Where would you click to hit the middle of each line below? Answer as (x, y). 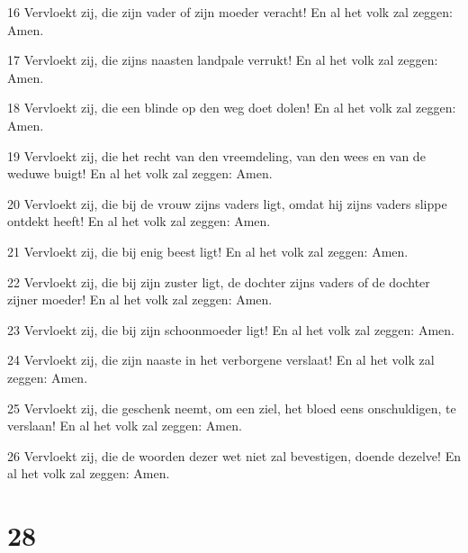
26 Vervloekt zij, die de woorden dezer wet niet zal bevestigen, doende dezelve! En (234, 455)
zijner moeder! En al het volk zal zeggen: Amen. (140, 299)
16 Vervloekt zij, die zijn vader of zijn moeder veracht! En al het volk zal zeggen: (230, 12)
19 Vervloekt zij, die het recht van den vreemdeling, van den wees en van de (216, 155)
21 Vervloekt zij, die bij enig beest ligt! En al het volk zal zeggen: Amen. (208, 251)
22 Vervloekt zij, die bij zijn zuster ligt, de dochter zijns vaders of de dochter (219, 281)
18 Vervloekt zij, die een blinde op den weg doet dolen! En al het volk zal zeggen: (232, 108)
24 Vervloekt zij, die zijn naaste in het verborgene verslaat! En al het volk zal (221, 360)
